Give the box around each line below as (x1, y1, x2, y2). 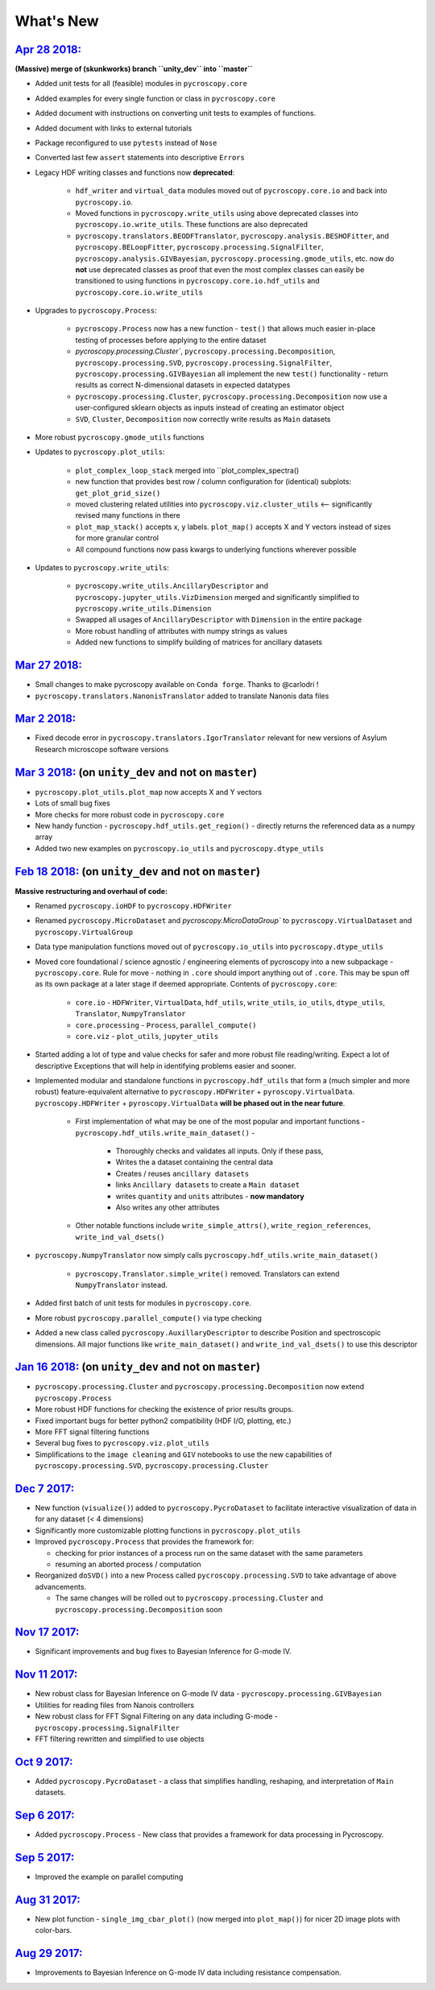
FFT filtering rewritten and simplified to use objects (35, 1734, 205, 1744)
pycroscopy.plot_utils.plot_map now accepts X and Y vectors (35, 787, 262, 796)
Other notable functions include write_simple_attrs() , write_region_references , (75, 1221, 371, 1231)
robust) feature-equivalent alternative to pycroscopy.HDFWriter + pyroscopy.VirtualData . (35, 1087, 355, 1097)
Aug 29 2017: (14, 1947, 83, 1960)
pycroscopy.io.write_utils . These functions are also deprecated (75, 220, 309, 230)
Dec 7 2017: (14, 1482, 75, 1496)
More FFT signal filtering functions (35, 1426, 150, 1437)
